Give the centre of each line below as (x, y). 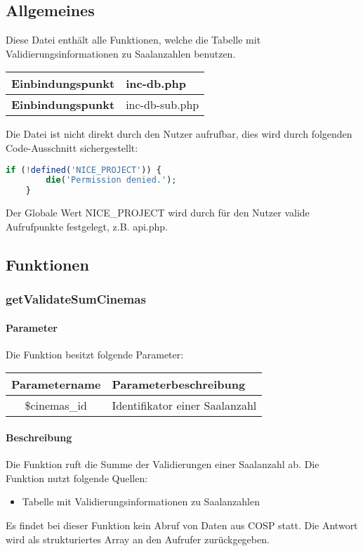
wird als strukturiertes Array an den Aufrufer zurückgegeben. (138, 539)
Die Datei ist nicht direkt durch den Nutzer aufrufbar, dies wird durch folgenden (179, 134)
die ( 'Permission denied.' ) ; (111, 180)
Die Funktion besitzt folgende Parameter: (95, 354)
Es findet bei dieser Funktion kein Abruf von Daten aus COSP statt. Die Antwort (182, 525)
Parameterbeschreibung (179, 384)
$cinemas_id (56, 406)
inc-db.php (156, 84)
